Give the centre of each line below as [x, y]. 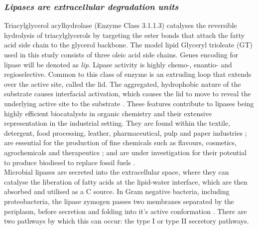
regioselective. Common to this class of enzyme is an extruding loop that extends [128, 74]
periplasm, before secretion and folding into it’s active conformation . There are [126, 211]
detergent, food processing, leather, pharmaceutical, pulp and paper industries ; [126, 132]
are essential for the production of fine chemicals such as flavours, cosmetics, [120, 142]
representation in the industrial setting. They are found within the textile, [117, 123]
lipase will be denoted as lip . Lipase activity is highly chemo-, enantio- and [118, 64]
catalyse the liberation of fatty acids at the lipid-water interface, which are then [126, 181]
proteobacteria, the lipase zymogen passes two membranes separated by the [119, 201]
